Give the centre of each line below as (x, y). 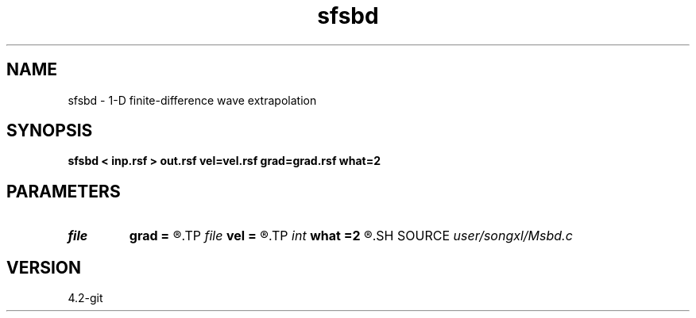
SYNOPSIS (50, 131)
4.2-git (85, 298)
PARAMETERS (64, 191)
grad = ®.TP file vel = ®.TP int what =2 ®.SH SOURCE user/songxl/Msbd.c (351, 236)
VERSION (44, 267)
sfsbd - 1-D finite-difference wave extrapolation (192, 100)
